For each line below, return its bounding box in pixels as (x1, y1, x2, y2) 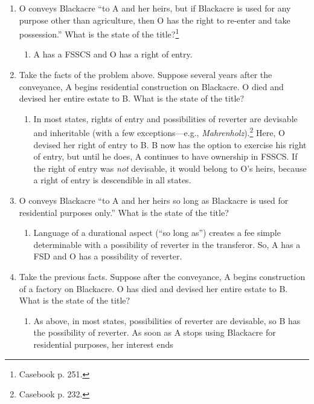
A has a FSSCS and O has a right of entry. (33, 48, 193, 60)
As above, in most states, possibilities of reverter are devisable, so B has (33, 314, 301, 327)
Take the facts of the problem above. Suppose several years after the (19, 68, 272, 81)
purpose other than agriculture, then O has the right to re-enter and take (19, 13, 290, 26)
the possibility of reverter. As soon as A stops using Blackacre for (33, 326, 276, 339)
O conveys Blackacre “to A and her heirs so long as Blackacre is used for (19, 194, 289, 207)
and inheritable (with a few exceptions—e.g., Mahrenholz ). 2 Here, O (33, 125, 285, 139)
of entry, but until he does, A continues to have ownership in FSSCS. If (33, 150, 298, 163)
